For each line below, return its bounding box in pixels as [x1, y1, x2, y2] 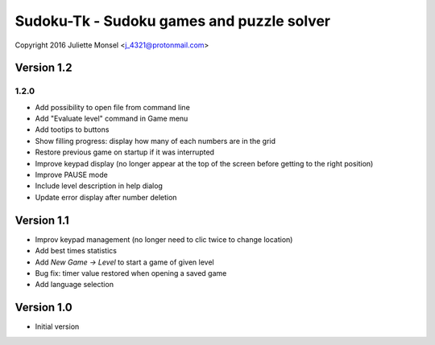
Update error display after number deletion [35, 192, 177, 202]
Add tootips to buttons [35, 125, 110, 134]
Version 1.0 [14, 301, 72, 314]
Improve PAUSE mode [35, 170, 108, 180]
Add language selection [35, 280, 114, 290]
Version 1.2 [14, 61, 72, 75]
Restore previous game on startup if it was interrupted [35, 147, 215, 157]
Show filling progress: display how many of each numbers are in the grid [35, 136, 276, 146]
